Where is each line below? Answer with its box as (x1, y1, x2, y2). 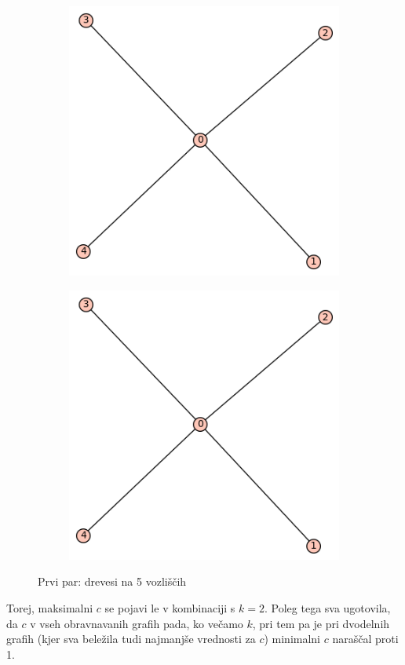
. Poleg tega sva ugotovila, (265, 600, 391, 616)
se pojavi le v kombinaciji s (104, 600, 235, 616)
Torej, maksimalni (6, 600, 93, 616)
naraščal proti (332, 630, 399, 647)
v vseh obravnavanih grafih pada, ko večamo (30, 615, 243, 631)
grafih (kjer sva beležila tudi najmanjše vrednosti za (6, 630, 256, 647)
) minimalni (264, 630, 321, 647)
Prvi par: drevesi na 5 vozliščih (38, 573, 187, 590)
